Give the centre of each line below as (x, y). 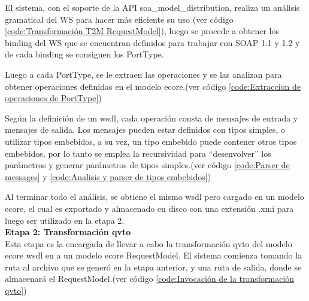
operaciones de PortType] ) (53, 98)
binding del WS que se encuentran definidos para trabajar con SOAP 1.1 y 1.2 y (152, 42)
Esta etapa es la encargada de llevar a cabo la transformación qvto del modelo (149, 243)
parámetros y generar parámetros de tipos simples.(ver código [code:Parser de (147, 165)
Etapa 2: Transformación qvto (68, 232)
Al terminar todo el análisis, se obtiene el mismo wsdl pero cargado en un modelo (154, 197)
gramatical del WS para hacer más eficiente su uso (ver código (119, 19)
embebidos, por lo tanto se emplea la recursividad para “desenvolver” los (138, 153)
